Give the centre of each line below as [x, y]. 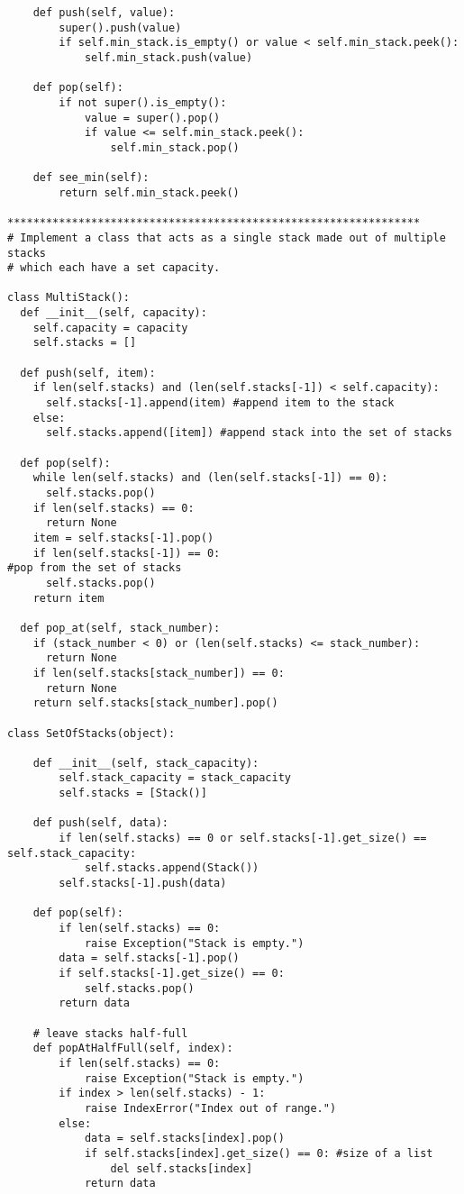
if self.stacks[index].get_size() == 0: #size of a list [259, 1153]
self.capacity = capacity [110, 328]
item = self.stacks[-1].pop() [123, 538]
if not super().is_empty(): [143, 102]
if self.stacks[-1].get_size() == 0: [172, 973]
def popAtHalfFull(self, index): [133, 1048]
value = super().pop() [152, 118]
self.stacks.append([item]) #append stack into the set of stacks [249, 433]
